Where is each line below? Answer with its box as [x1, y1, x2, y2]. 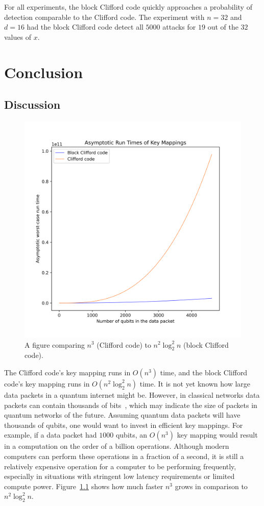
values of [4, 31, 31, 42]
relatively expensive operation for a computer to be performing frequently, [4, 461, 236, 471]
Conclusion [4, 61, 83, 82]
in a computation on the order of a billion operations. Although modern [4, 441, 229, 451]
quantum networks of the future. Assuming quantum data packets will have [4, 409, 241, 420]
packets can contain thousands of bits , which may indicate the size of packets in [4, 399, 257, 410]
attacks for [162, 21, 196, 32]
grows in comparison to [175, 480, 248, 491]
